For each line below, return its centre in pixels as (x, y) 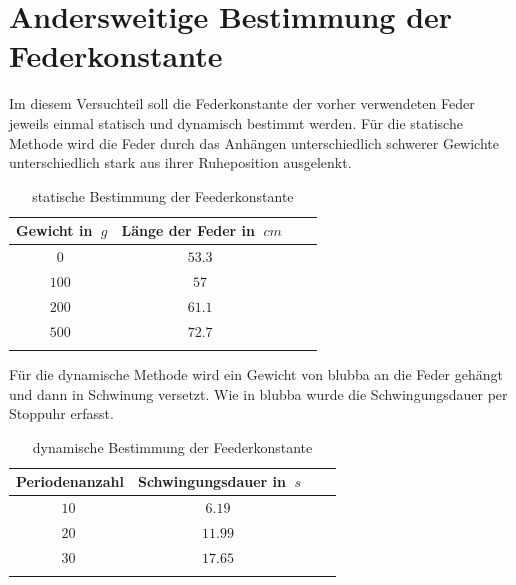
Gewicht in (54, 230)
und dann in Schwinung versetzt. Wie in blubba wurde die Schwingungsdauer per (258, 393)
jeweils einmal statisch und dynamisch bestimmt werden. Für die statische (236, 122)
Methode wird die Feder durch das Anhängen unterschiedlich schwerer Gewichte (254, 142)
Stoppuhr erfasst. (61, 413)
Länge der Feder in (188, 230)
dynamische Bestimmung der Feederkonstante (172, 446)
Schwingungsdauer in (212, 481)
